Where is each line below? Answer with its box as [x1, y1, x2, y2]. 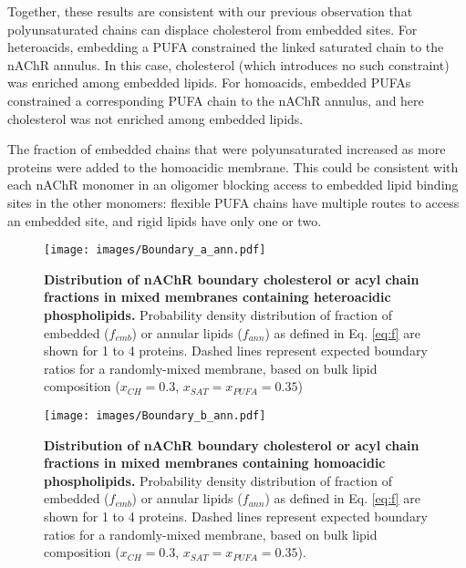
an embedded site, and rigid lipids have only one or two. [7, 211, 322, 230]
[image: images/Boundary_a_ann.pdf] [44, 243, 266, 257]
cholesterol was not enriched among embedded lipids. [7, 108, 304, 128]
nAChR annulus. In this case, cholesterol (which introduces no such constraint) [7, 55, 450, 74]
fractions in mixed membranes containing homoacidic [44, 453, 386, 472]
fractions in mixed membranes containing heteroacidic [44, 287, 391, 306]
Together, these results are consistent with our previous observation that [7, 2, 413, 20]
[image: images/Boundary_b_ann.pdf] [44, 408, 266, 422]
